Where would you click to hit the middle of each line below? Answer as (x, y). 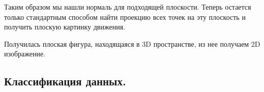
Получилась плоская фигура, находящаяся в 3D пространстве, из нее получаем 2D (132, 43)
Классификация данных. (65, 81)
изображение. (25, 54)
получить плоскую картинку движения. (65, 27)
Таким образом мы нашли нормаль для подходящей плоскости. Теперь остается (128, 7)
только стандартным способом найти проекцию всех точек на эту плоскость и (125, 17)
